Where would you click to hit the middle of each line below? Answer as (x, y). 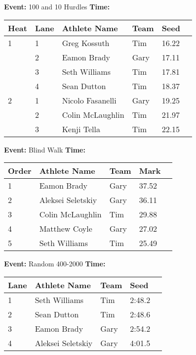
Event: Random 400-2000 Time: (55, 264)
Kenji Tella (81, 129)
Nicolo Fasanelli (89, 100)
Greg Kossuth (86, 43)
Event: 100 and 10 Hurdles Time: (57, 6)
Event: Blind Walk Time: (45, 149)
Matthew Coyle (66, 229)
